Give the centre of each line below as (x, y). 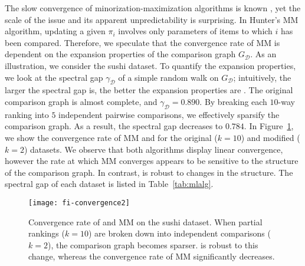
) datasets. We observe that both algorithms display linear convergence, (153, 149)
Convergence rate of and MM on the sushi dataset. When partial (145, 221)
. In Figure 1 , (269, 126)
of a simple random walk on (168, 77)
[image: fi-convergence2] (79, 203)
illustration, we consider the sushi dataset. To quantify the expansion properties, (150, 65)
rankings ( (47, 233)
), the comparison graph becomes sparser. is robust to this (153, 244)
